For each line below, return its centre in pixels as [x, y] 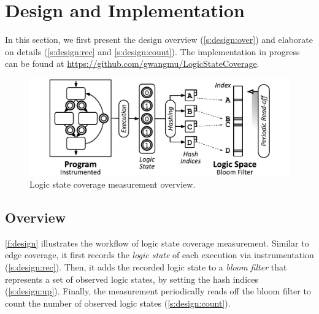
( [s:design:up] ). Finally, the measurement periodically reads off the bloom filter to [158, 291]
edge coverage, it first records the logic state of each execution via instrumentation [159, 255]
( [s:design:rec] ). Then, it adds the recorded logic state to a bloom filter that [146, 267]
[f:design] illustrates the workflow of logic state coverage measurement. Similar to [157, 243]
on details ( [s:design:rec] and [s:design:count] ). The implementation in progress [152, 51]
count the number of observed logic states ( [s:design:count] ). [118, 303]
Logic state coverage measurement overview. [113, 184]
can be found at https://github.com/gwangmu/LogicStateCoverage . [132, 63]
